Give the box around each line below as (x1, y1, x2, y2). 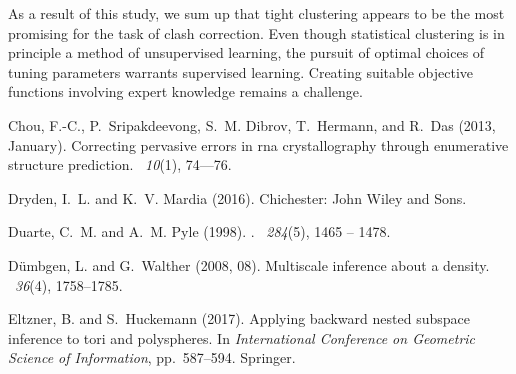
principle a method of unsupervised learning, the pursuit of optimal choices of (8, 42, 485, 63)
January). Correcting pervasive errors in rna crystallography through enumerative (8, 134, 509, 155)
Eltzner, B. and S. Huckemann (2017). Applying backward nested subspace (8, 308, 470, 329)
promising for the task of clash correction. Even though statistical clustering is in (8, 22, 505, 43)
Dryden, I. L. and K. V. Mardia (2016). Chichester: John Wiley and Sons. (8, 187, 467, 208)
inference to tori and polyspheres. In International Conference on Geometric (8, 327, 476, 348)
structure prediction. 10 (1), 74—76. (8, 154, 232, 175)
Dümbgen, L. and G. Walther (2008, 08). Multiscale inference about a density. (8, 254, 490, 275)
